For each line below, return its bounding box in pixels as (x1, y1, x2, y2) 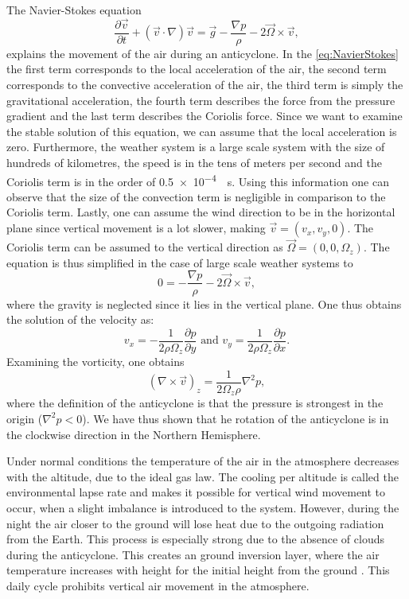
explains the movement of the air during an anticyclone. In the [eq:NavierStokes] (6, 45, 399, 61)
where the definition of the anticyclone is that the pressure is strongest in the (6, 395, 384, 411)
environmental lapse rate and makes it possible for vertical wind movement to (6, 484, 386, 500)
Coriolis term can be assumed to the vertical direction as (6, 239, 283, 255)
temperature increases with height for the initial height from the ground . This (6, 562, 390, 578)
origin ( (6, 410, 43, 426)
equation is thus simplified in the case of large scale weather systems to (6, 254, 353, 270)
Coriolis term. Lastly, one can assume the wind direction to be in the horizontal (6, 204, 395, 220)
